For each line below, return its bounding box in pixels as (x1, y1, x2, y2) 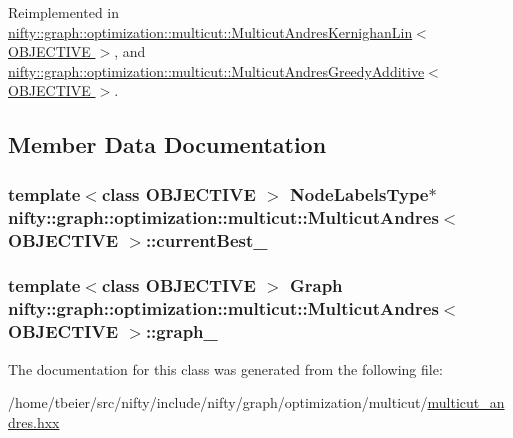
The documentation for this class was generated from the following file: (8, 358, 443, 379)
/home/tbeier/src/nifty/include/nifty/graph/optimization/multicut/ (8, 392, 428, 413)
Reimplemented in (8, 2, 120, 22)
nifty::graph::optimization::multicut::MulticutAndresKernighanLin (8, 21, 413, 42)
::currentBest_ (145, 227, 268, 252)
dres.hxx (8, 411, 60, 432)
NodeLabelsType (289, 181, 429, 206)
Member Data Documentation (8, 129, 327, 160)
